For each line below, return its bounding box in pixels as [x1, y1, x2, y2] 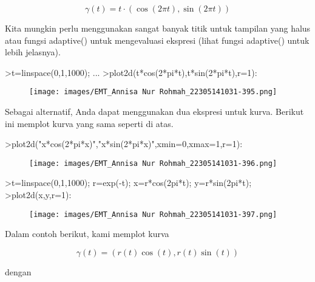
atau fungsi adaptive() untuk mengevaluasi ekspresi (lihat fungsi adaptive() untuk [5, 33, 310, 46]
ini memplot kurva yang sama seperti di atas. [5, 117, 174, 129]
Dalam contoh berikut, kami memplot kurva [5, 227, 169, 240]
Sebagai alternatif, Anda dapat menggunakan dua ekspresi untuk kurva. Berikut [5, 105, 304, 118]
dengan [5, 265, 32, 278]
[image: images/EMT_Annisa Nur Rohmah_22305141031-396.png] [29, 159, 277, 168]
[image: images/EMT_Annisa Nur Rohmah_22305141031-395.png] [29, 88, 277, 97]
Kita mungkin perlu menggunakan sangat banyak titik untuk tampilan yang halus [5, 22, 311, 34]
